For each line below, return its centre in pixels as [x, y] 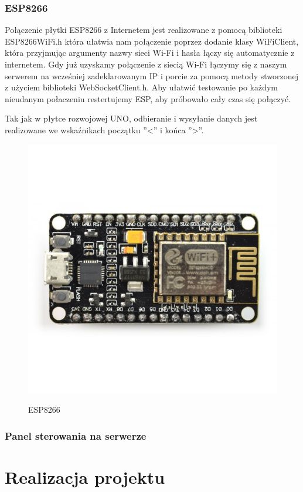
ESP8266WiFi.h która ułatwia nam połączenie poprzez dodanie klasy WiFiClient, [152, 41]
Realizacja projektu [85, 476]
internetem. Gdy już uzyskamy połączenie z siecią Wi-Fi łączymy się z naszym [146, 64]
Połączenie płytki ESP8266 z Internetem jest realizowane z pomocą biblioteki [144, 30]
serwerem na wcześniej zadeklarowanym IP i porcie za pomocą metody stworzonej [152, 75]
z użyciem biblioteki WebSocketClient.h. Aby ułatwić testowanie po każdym [141, 87]
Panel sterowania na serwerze [76, 435]
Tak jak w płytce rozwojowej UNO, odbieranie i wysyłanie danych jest [131, 118]
